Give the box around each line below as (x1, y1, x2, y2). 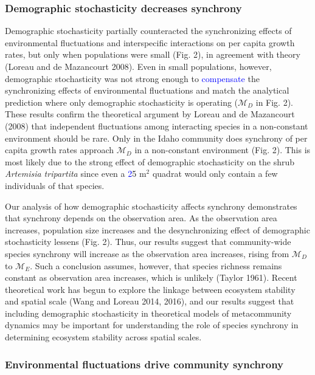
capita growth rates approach (5, 143, 114, 156)
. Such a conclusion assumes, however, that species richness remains (30, 259, 282, 272)
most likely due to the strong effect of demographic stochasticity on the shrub (5, 155, 295, 168)
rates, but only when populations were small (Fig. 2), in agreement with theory (5, 48, 300, 61)
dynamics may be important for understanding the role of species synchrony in (5, 318, 299, 331)
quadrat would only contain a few (152, 167, 278, 180)
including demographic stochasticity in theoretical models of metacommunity (5, 306, 292, 319)
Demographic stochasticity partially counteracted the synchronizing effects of (5, 24, 292, 37)
